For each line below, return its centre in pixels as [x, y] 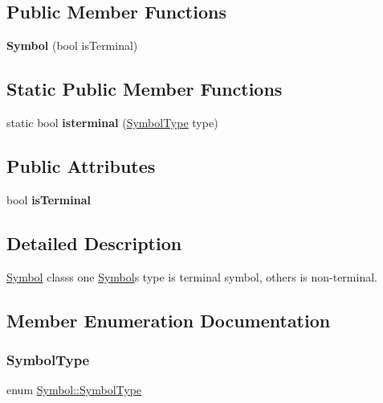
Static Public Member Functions [145, 89]
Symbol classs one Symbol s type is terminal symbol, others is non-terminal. [192, 276]
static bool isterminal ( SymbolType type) [112, 122]
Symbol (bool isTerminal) [72, 45]
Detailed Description [94, 243]
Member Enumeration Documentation [169, 320]
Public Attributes [81, 165]
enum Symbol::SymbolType [74, 390]
